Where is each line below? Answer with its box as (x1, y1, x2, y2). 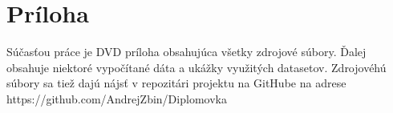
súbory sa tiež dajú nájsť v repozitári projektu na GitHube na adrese (6, 75, 346, 91)
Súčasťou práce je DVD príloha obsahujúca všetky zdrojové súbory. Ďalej (6, 43, 367, 60)
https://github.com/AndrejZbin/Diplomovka (6, 90, 227, 107)
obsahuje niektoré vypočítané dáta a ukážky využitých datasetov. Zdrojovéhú (6, 59, 387, 75)
